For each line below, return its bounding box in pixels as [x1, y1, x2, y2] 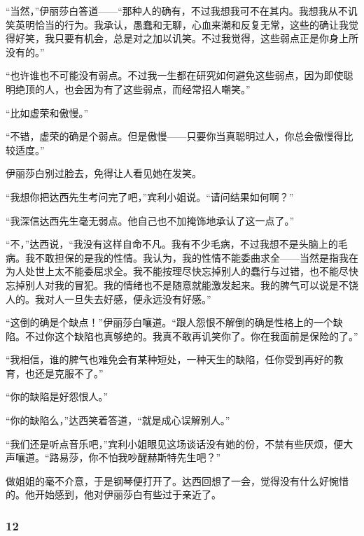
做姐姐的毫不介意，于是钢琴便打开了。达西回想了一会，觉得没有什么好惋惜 [6, 473, 349, 488]
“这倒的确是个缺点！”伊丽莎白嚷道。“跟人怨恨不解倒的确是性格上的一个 [6, 315, 333, 330]
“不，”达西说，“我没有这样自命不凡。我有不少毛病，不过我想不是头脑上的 [6, 237, 338, 251]
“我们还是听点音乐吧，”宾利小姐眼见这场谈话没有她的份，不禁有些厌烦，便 [6, 436, 344, 451]
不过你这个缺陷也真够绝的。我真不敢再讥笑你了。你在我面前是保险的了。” [24, 328, 358, 343]
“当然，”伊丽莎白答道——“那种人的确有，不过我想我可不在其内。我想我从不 [6, 3, 348, 17]
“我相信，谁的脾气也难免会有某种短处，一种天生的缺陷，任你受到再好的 [6, 352, 334, 367]
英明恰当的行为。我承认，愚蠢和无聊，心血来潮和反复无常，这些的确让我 [15, 17, 349, 31]
